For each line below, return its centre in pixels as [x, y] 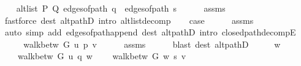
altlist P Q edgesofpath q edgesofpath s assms [121, 8]
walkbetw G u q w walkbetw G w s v [102, 56]
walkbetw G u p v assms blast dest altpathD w [152, 44]
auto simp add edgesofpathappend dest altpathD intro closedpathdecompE [150, 32]
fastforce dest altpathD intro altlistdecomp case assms [129, 20]
